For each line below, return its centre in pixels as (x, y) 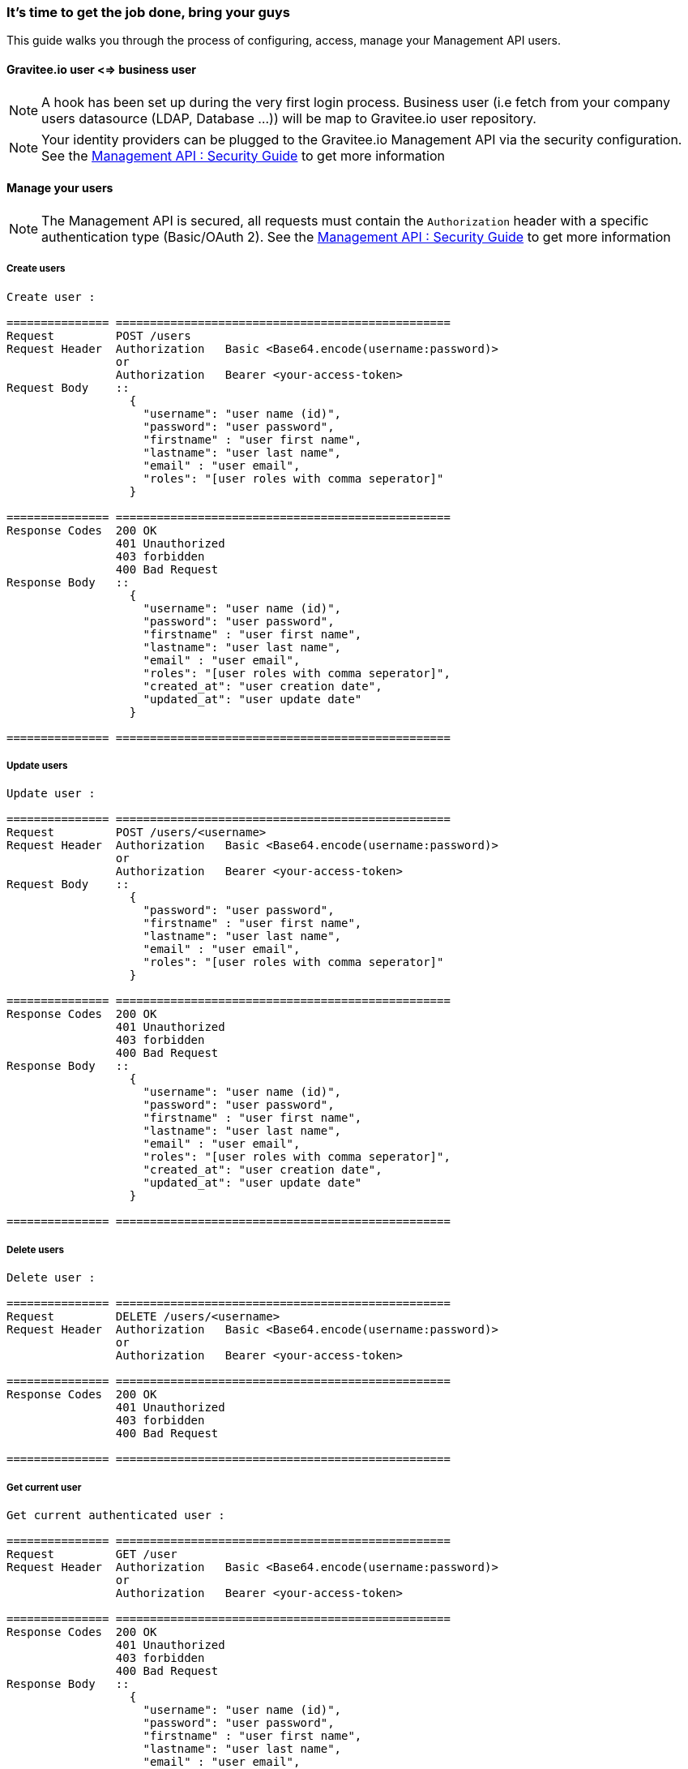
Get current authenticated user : (116, 1515)
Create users (36, 269)
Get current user (44, 1487)
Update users (37, 765)
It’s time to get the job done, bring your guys (148, 12)
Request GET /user (92, 1554)
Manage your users (60, 188)
